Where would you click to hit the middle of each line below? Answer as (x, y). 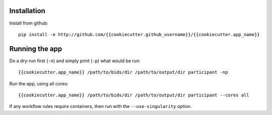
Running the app (36, 48)
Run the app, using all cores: (39, 83)
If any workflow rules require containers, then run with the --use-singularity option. (100, 106)
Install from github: (29, 23)
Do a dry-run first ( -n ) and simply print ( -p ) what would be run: (75, 61)
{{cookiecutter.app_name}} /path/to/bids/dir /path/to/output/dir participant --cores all (134, 95)
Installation (27, 11)
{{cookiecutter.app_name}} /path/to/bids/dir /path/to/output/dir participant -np (123, 72)
